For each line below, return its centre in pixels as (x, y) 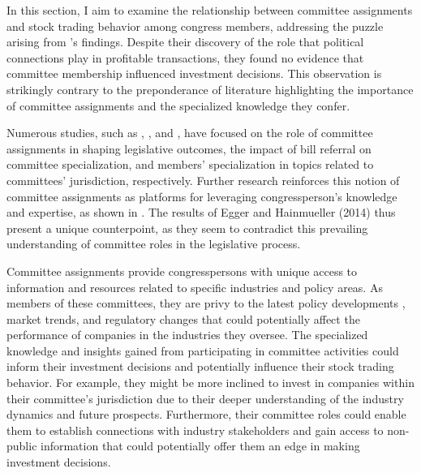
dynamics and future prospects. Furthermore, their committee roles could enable (206, 414)
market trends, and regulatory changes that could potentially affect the (183, 318)
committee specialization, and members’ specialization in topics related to (190, 164)
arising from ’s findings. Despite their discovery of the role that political (185, 42)
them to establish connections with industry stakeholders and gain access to (195, 430)
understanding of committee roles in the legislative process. (154, 244)
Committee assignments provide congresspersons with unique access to (182, 271)
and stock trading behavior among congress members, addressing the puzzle (195, 26)
